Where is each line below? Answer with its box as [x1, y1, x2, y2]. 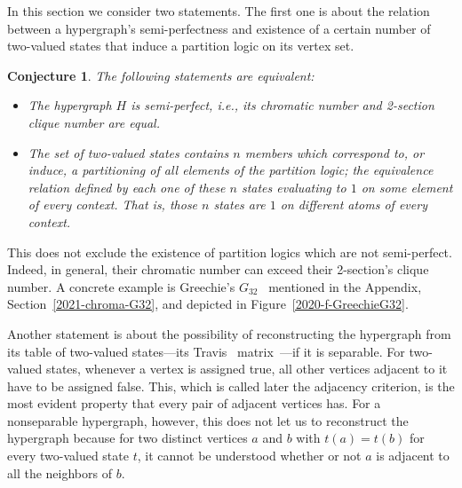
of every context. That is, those [28, 195, 198, 214]
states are [213, 195, 266, 214]
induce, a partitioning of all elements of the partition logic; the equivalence [28, 161, 434, 179]
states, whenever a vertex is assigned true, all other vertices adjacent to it [45, 359, 448, 378]
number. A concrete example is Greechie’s [7, 277, 235, 295]
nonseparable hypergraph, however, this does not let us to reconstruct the [7, 411, 409, 429]
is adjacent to [376, 446, 450, 465]
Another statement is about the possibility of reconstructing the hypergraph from [7, 324, 451, 342]
